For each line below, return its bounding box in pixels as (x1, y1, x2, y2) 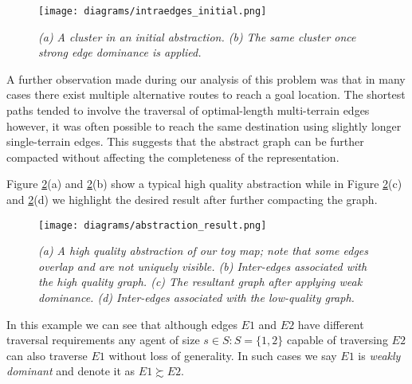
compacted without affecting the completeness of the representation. (6, 148, 339, 165)
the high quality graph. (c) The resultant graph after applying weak (38, 273, 363, 290)
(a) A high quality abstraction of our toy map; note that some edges (38, 242, 369, 259)
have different (297, 315, 364, 332)
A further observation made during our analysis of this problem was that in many (6, 70, 406, 87)
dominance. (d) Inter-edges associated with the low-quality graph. (38, 289, 355, 306)
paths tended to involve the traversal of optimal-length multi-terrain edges (6, 102, 370, 119)
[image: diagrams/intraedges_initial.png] (38, 6, 267, 17)
